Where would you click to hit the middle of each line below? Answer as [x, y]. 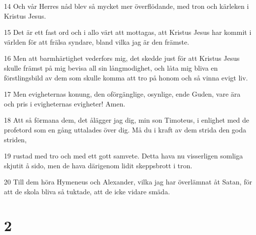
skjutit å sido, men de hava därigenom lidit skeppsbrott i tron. [98, 165]
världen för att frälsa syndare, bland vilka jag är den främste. [97, 41]
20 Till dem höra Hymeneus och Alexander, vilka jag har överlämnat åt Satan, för [128, 182]
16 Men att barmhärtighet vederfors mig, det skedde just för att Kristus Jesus [122, 58]
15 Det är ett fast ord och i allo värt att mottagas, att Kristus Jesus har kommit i [128, 32]
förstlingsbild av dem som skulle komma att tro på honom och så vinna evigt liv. [126, 77]
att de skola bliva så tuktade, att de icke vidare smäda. [87, 191]
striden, [16, 139]
